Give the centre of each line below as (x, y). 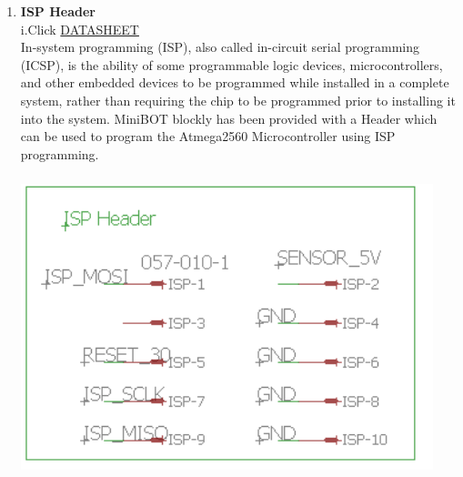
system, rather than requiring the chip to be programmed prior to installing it (238, 100)
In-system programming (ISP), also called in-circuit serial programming (220, 47)
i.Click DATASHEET (80, 29)
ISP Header (58, 11)
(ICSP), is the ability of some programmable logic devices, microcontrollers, (231, 64)
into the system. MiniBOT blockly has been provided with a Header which (229, 118)
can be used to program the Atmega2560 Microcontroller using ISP (208, 136)
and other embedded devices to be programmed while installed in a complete (235, 82)
